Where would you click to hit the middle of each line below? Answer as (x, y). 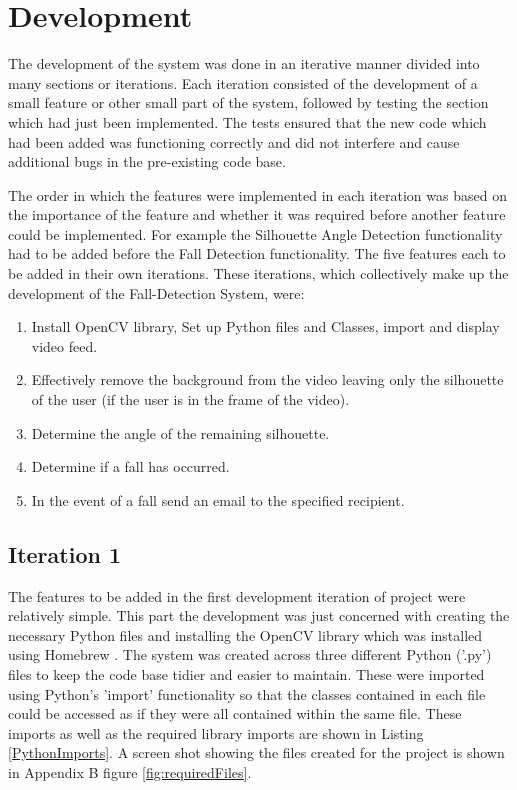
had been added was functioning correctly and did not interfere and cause (234, 141)
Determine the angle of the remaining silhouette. (180, 432)
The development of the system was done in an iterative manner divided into (244, 63)
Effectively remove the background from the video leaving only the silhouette (267, 379)
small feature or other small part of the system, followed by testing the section (248, 102)
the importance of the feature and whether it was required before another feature (257, 214)
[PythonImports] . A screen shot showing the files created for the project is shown (256, 752)
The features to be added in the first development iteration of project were (237, 595)
